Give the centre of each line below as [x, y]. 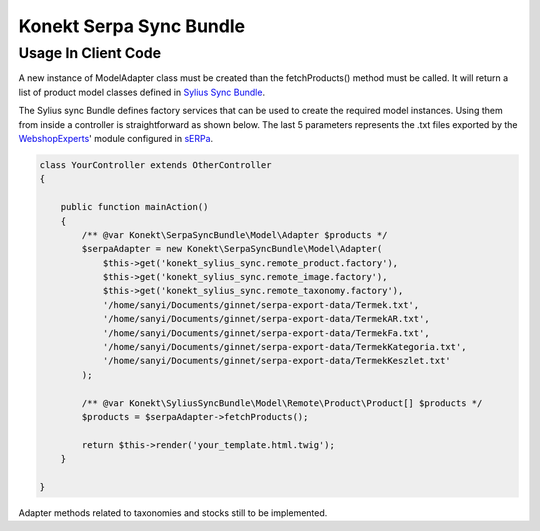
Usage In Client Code [90, 53]
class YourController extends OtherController [155, 164]
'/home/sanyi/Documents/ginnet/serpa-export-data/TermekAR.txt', [266, 319]
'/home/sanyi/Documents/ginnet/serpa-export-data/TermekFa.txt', [266, 333]
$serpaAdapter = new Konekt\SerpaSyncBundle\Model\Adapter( [232, 249]
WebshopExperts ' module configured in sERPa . [116, 138]
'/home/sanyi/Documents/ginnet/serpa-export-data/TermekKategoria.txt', [284, 347]
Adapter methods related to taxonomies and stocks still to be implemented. [173, 512]
